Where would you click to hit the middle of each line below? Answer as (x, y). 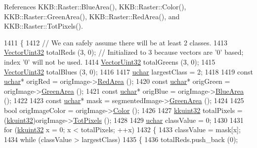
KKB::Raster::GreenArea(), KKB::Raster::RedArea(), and (92, 16)
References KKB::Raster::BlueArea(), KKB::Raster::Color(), (95, 6)
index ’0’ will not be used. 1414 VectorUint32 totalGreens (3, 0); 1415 (110, 61)
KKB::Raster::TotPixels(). (43, 26)
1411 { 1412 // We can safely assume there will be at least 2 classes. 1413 (116, 42)
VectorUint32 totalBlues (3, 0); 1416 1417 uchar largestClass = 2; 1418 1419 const (128, 71)
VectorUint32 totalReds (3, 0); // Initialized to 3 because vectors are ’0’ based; (124, 52)
